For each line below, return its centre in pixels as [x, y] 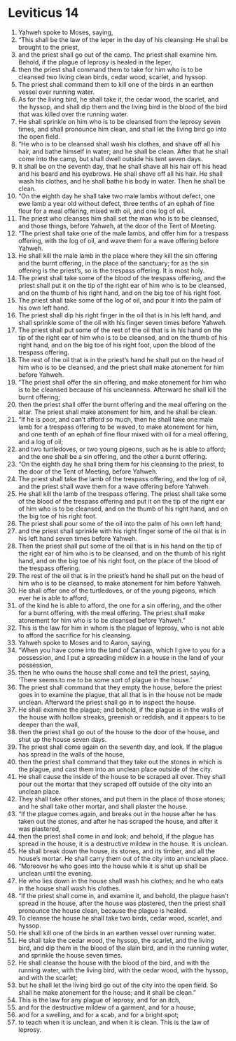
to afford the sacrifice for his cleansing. [75, 635]
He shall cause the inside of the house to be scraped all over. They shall [122, 776]
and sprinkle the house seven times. [70, 955]
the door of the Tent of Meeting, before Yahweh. [88, 471]
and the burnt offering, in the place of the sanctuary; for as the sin [113, 263]
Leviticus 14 [43, 13]
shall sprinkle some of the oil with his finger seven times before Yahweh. [122, 322]
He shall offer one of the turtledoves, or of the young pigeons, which [117, 591]
